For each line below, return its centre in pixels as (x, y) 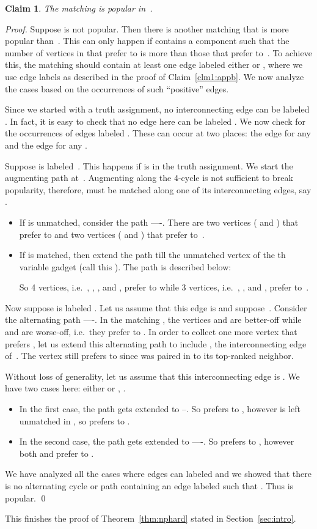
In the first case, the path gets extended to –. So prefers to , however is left (160, 409)
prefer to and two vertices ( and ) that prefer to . (112, 234)
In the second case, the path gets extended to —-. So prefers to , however (157, 441)
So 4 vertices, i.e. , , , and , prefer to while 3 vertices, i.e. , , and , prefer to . (164, 287)
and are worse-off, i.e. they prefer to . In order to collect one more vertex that (151, 332)
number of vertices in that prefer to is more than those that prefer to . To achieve (158, 52)
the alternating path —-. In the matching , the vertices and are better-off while (153, 320)
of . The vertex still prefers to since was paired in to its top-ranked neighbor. (149, 356)
